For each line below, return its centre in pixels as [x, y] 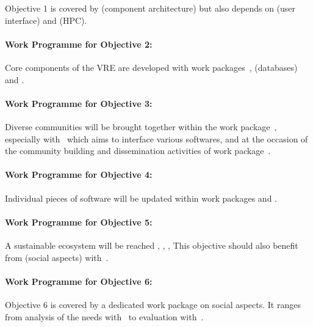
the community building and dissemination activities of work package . [138, 151]
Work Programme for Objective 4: [79, 175]
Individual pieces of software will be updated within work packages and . [141, 198]
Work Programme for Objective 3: [79, 103]
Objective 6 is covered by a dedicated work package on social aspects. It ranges [153, 304]
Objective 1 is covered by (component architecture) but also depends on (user [150, 8]
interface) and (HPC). [46, 20]
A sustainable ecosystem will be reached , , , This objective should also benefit [152, 245]
